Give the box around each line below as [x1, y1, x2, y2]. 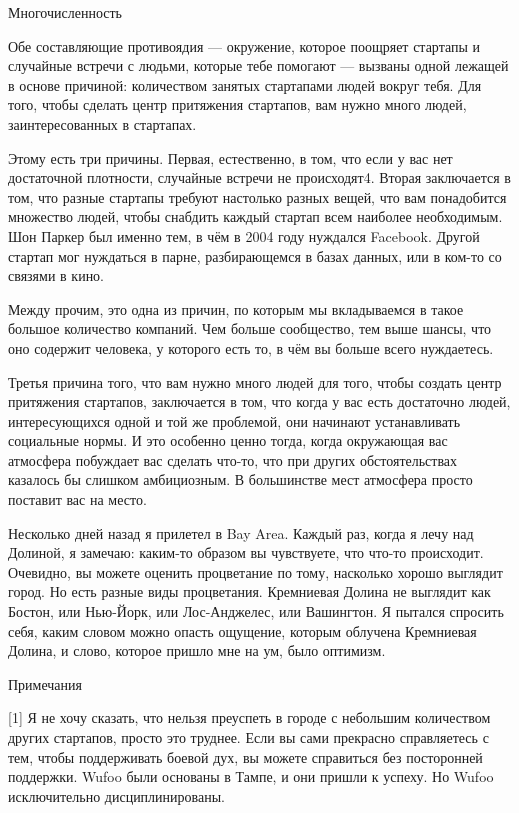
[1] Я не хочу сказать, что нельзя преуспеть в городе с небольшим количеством [8, 707, 491, 728]
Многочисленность [8, 2, 122, 22]
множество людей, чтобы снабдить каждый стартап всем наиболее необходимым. [8, 206, 503, 227]
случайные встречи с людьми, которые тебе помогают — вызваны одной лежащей [8, 55, 509, 76]
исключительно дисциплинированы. [8, 785, 226, 806]
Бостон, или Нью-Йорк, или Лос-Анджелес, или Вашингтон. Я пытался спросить [8, 601, 504, 622]
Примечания [8, 673, 83, 694]
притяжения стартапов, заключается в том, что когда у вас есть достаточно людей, [8, 391, 511, 412]
